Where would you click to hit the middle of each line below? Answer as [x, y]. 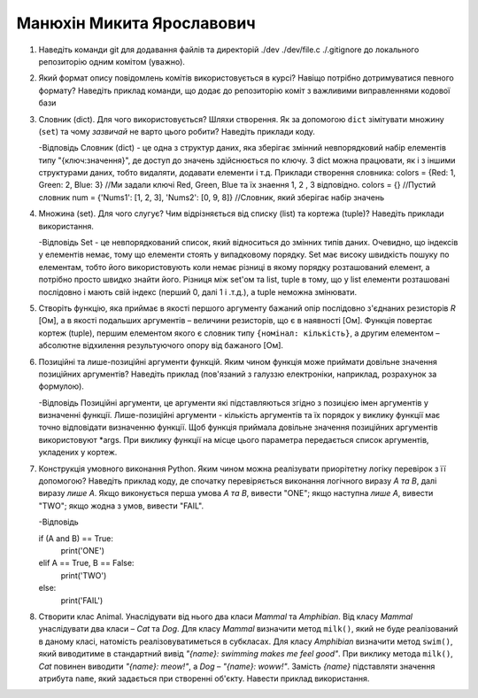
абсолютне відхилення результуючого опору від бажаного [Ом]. [161, 345]
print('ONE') [83, 551]
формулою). [61, 386]
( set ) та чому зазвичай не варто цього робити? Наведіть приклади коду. [177, 131]
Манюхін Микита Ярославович [136, 23]
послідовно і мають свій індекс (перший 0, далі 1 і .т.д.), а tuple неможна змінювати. [198, 291]
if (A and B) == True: [76, 538]
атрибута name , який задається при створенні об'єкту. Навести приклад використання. [204, 679]
